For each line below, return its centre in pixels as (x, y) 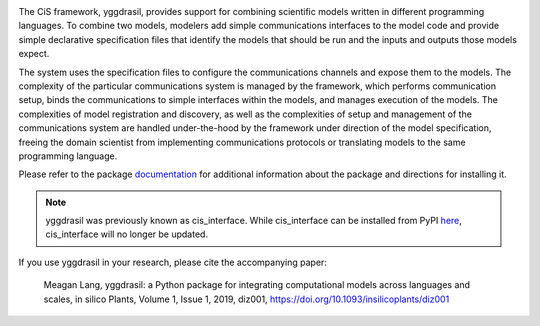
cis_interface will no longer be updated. (127, 234)
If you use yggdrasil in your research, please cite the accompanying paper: (172, 262)
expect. (34, 54)
